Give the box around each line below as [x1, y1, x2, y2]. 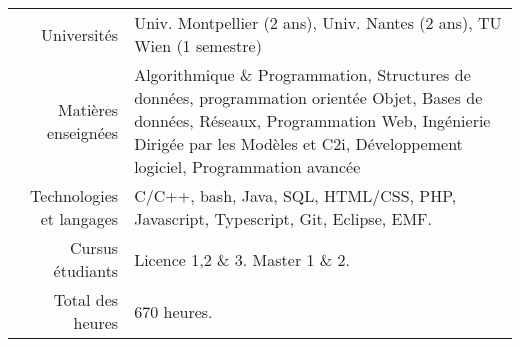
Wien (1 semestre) [134, 34, 262, 57]
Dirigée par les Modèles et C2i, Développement [134, 132, 463, 155]
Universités [41, 22, 119, 46]
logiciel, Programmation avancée [134, 155, 361, 178]
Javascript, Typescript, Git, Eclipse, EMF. [134, 207, 432, 230]
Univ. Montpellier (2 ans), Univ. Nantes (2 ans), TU [134, 11, 502, 34]
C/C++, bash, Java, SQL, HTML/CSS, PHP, [134, 184, 457, 207]
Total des [53, 288, 119, 311]
